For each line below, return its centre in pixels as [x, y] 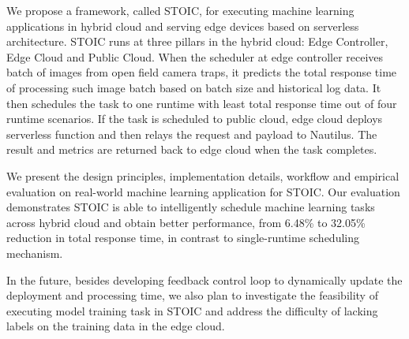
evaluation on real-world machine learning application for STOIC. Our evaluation [203, 191]
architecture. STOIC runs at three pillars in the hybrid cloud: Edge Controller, [197, 41]
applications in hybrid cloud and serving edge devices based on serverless [183, 26]
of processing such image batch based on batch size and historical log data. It [194, 87]
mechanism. [35, 253]
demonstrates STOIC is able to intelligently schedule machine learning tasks [191, 207]
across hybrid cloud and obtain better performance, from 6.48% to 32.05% [186, 222]
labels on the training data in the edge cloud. [116, 326]
